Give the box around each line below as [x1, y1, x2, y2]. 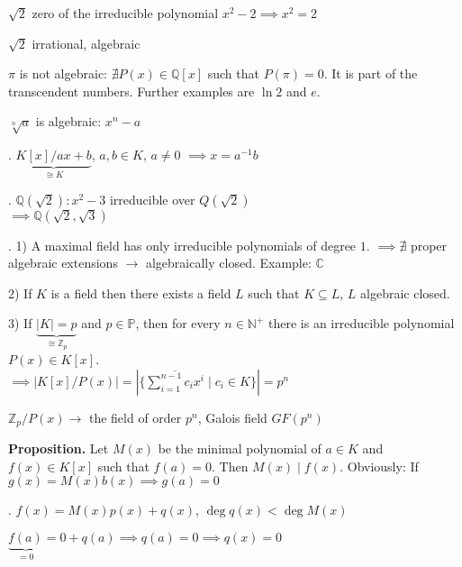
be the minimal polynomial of [158, 439, 322, 458]
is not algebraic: [19, 64, 107, 83]
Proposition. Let [8, 439, 109, 458]
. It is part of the [323, 64, 418, 83]
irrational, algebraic [32, 33, 140, 52]
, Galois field [197, 407, 267, 426]
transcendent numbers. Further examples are [8, 81, 255, 100]
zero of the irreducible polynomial [32, 4, 219, 22]
